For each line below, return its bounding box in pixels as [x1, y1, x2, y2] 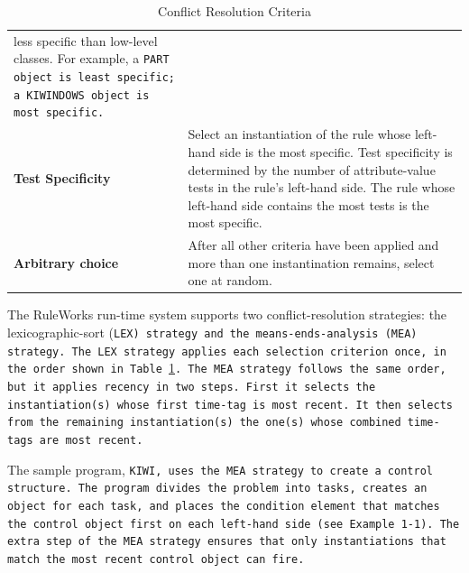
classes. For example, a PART [14, 49, 170, 68]
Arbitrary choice [14, 253, 119, 272]
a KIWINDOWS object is [14, 88, 150, 102]
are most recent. [39, 433, 143, 447]
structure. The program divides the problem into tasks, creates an [7, 482, 428, 495]
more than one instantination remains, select [188, 253, 435, 272]
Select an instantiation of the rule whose [188, 125, 411, 143]
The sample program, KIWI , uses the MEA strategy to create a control [7, 459, 433, 478]
